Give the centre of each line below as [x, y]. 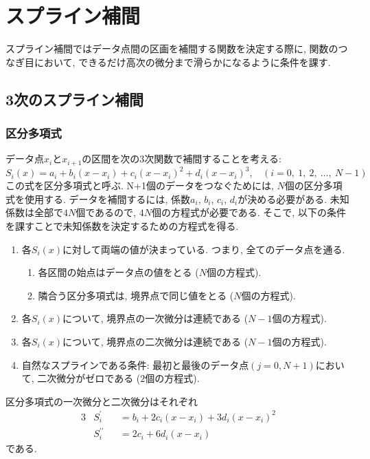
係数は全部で [34, 212]
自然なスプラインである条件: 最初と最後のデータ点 [135, 364]
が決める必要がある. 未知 [293, 199]
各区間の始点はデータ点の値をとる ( [118, 272]
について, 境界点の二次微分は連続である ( [155, 342]
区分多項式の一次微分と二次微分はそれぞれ [102, 401]
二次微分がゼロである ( [89, 378]
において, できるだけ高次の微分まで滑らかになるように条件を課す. [182, 62]
